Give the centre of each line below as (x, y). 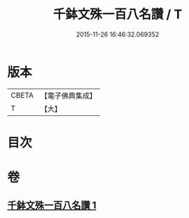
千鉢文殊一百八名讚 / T (118, 14)
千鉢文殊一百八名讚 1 (52, 206)
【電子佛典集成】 (68, 96)
